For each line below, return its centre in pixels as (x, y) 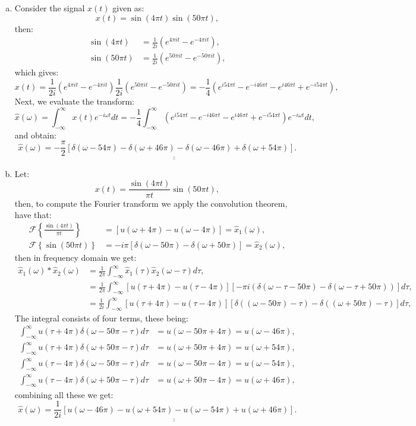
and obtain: (35, 135)
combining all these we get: (64, 394)
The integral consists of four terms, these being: (101, 318)
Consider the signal (50, 8)
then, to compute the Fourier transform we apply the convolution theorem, (151, 203)
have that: (33, 215)
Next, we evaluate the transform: (74, 101)
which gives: (37, 72)
